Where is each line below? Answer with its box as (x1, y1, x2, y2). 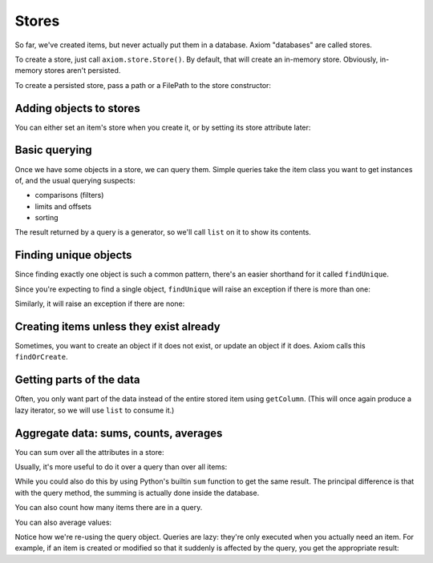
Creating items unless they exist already (14, 320, 221, 333)
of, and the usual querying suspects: (14, 175, 136, 185)
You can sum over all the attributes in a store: (14, 447, 164, 456)
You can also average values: (14, 517, 112, 527)
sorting (34, 213, 59, 223)
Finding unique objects (14, 248, 132, 262)
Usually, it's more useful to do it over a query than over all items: (14, 462, 228, 472)
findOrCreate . (14, 352, 68, 362)
